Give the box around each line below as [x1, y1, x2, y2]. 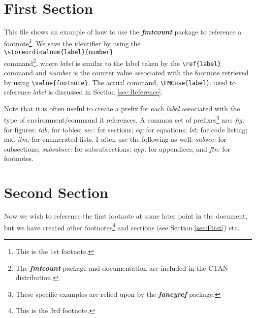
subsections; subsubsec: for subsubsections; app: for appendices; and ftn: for [4, 143, 230, 154]
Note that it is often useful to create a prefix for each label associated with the [4, 103, 240, 113]
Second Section [4, 182, 108, 202]
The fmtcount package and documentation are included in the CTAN [15, 262, 228, 273]
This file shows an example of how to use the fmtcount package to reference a [4, 27, 242, 37]
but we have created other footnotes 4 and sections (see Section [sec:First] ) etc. [4, 221, 240, 232]
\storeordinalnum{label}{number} [4, 48, 113, 56]
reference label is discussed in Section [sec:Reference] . [4, 87, 163, 97]
